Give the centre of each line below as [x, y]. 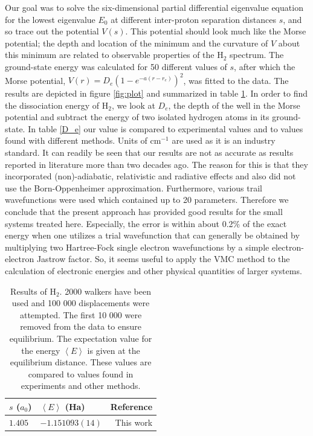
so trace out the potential [52, 31]
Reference [131, 406]
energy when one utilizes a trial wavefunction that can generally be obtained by [152, 235]
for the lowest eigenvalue [50, 19]
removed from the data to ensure [81, 326]
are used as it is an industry [224, 140]
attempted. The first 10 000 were [81, 314]
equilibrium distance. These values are [81, 362]
